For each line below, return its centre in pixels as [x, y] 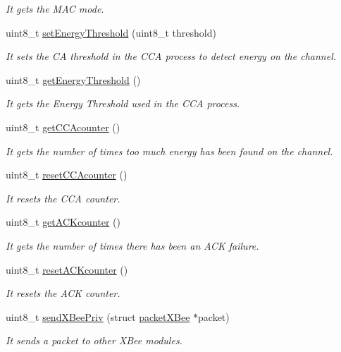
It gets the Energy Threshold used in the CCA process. [123, 103]
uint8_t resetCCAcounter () [67, 175]
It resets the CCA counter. [63, 198]
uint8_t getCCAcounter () [63, 127]
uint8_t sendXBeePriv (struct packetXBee [98, 316]
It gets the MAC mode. [55, 8]
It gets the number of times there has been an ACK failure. [132, 245]
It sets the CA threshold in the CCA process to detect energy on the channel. [171, 56]
